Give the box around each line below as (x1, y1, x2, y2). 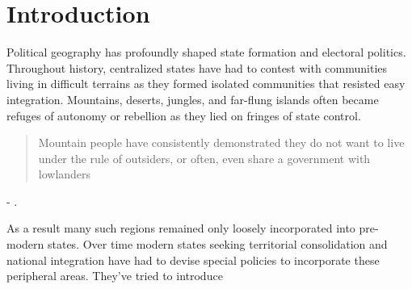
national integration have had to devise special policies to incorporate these (6, 251, 380, 268)
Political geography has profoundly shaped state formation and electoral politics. (6, 44, 406, 61)
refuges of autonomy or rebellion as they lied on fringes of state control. (6, 107, 361, 124)
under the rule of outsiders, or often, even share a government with (38, 149, 371, 166)
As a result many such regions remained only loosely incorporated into (6, 220, 355, 237)
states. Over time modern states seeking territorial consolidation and (47, 236, 388, 253)
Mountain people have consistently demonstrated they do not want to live (38, 134, 405, 151)
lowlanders (38, 165, 91, 182)
